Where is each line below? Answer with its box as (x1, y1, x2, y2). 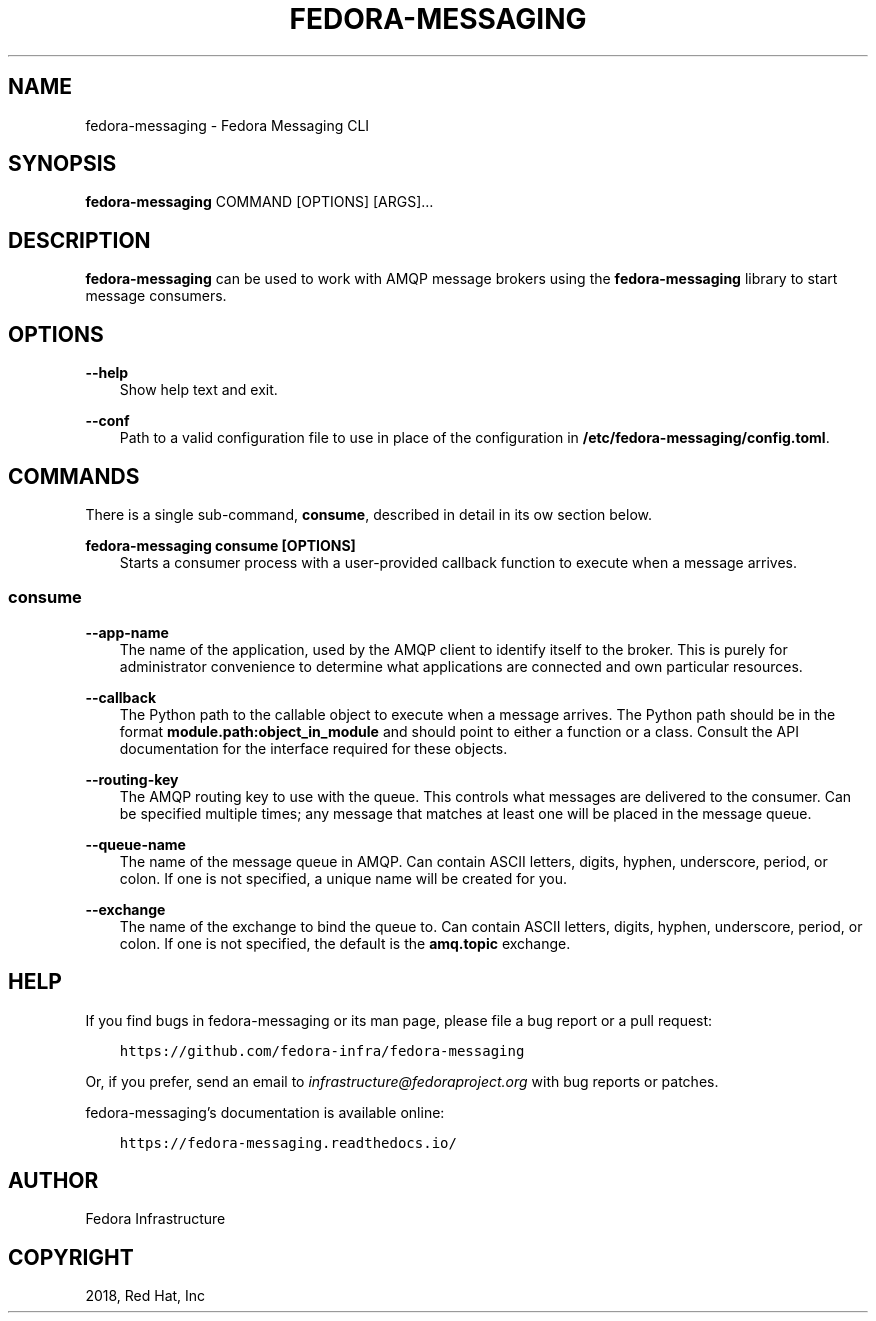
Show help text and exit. (119, 381, 278, 399)
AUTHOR (8, 1167, 99, 1193)
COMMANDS (8, 463, 140, 489)
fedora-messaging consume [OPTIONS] (85, 536, 356, 554)
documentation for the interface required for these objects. (119, 739, 508, 757)
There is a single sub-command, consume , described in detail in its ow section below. (85, 505, 652, 523)
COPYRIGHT (8, 1244, 134, 1270)
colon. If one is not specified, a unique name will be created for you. (119, 869, 567, 887)
